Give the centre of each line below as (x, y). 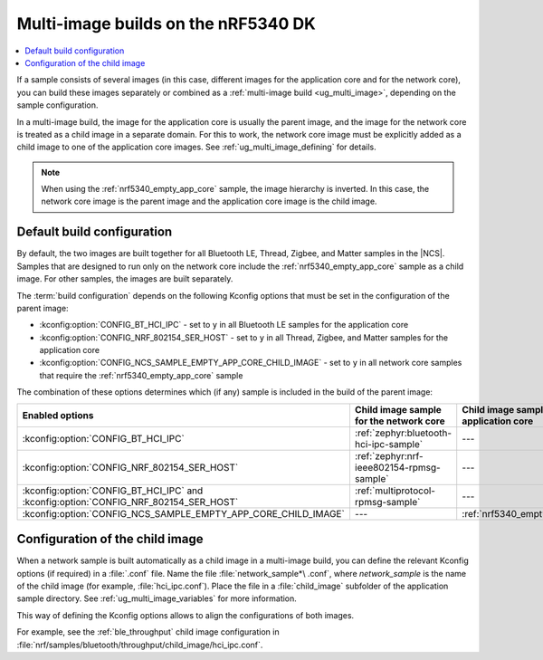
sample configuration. (57, 105)
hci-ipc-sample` (389, 444)
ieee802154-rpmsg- (397, 467)
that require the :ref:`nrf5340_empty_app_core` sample (141, 375)
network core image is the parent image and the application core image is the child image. (209, 201)
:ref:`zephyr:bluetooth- (403, 433)
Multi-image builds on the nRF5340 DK (166, 24)
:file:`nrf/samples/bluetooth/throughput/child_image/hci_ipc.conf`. (140, 645)
